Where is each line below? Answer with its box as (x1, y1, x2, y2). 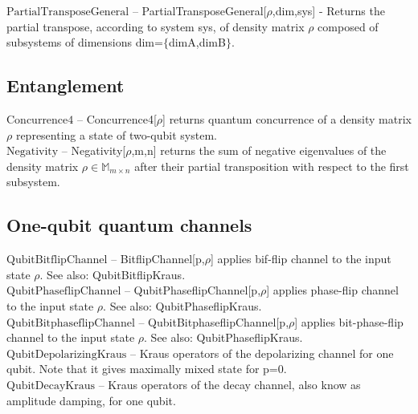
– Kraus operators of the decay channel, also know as (98, 375, 361, 392)
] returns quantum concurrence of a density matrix (162, 110, 412, 127)
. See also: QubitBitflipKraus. (39, 266, 186, 282)
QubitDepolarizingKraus (6, 348, 127, 360)
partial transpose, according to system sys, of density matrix (6, 18, 305, 34)
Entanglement (6, 73, 125, 98)
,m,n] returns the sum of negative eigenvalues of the (131, 142, 387, 159)
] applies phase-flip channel (266, 282, 399, 298)
